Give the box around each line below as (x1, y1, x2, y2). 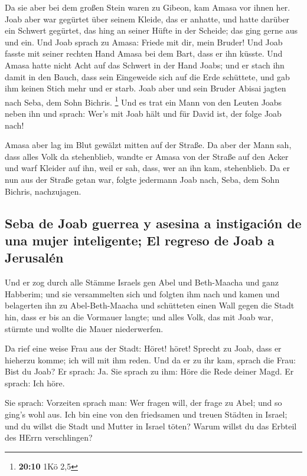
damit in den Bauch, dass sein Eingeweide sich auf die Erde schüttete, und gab (5, 70, 290, 83)
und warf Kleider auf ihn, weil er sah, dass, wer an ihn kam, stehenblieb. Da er (5, 162, 290, 174)
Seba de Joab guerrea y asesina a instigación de (5, 214, 302, 232)
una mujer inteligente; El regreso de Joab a (5, 231, 275, 249)
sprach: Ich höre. (5, 376, 65, 389)
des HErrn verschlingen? (5, 431, 93, 444)
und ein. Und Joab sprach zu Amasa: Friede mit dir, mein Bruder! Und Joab (5, 35, 283, 48)
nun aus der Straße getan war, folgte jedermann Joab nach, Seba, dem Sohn (5, 173, 280, 185)
